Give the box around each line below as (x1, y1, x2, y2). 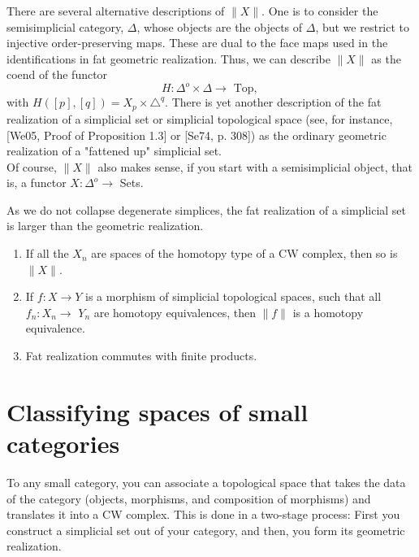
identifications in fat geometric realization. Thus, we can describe (6, 50, 330, 67)
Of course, (6, 158, 57, 175)
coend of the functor (6, 66, 108, 83)
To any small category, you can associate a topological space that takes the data (6, 473, 406, 490)
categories (6, 427, 120, 460)
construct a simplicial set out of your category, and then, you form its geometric (6, 521, 405, 538)
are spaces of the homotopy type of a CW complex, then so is (91, 245, 398, 262)
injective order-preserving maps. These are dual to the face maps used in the (6, 34, 388, 51)
